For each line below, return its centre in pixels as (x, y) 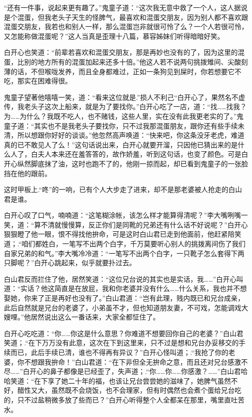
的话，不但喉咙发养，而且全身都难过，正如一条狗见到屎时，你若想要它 (122, 71)
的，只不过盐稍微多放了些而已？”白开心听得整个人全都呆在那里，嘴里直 (118, 399)
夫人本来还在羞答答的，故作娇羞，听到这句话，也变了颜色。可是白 (143, 154)
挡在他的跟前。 (28, 173)
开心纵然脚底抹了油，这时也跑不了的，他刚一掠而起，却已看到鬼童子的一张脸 (126, 163)
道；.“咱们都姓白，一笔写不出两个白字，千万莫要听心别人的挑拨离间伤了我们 (125, 244)
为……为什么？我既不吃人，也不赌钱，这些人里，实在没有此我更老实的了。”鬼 (124, 116)
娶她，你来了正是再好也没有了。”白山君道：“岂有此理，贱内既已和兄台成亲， (124, 298)
